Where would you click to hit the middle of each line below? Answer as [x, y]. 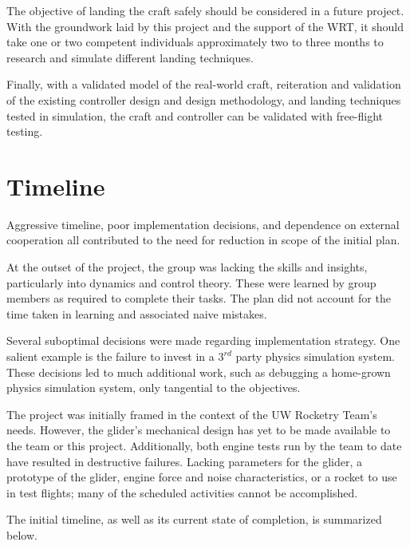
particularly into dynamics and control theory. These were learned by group [191, 282]
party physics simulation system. [315, 356]
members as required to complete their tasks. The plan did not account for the [199, 298]
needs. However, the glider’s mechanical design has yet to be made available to [199, 430]
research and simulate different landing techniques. [130, 57]
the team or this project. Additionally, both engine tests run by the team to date [204, 445]
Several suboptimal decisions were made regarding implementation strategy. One [203, 340]
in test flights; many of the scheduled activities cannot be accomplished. [182, 492]
